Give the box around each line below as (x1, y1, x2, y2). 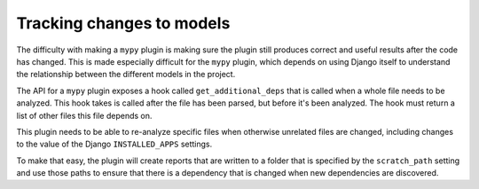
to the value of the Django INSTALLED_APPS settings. (16, 138, 213, 150)
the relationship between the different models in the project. (16, 69, 236, 80)
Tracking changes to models (16, 13, 231, 33)
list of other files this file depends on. (16, 110, 153, 121)
